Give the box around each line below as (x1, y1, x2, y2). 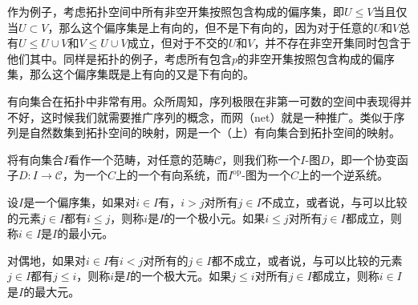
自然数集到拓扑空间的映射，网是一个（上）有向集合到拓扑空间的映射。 (29, 124, 400, 141)
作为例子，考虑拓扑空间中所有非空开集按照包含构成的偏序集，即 (7, 3, 344, 19)
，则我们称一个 (221, 150, 301, 167)
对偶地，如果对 (7, 251, 86, 268)
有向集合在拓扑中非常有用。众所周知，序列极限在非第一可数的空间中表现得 (7, 92, 400, 109)
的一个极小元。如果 (164, 209, 266, 226)
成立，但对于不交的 (127, 34, 229, 51)
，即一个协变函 (329, 150, 408, 167)
